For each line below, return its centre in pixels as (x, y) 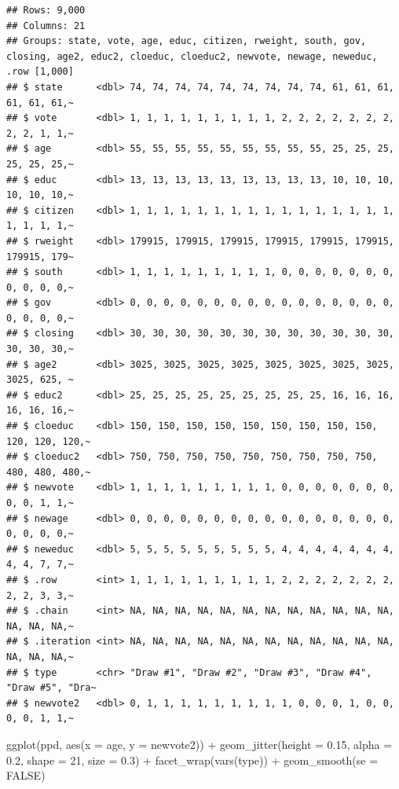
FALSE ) (26, 775)
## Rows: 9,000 (46, 10)
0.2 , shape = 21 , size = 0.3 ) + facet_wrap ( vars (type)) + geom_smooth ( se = (192, 760)
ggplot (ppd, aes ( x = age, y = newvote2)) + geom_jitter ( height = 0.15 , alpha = (199, 744)
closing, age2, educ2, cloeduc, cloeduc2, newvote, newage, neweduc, (192, 56)
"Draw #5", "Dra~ (51, 688)
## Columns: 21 (46, 26)
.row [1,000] (40, 72)
